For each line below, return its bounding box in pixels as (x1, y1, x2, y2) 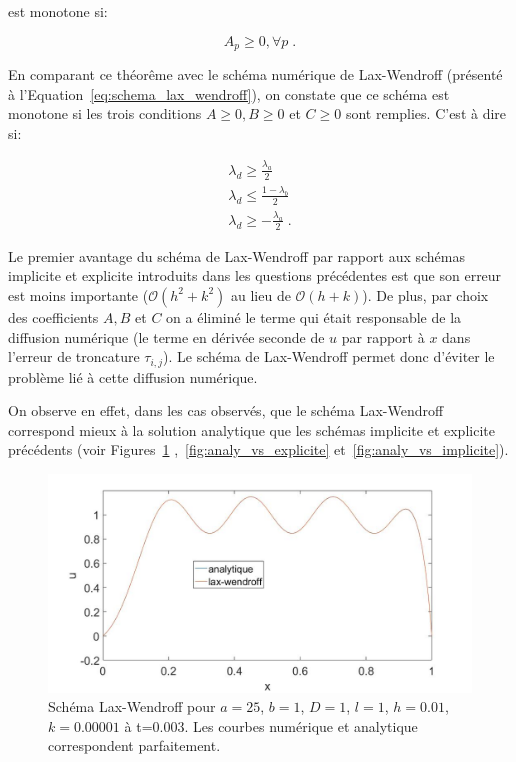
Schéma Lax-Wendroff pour (48, 696, 216, 717)
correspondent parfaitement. (48, 735, 221, 756)
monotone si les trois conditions (8, 103, 202, 124)
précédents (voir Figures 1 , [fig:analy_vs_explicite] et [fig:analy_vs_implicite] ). (8, 439, 509, 460)
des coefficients (8, 306, 99, 327)
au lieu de (230, 284, 291, 305)
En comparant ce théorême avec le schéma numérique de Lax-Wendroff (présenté (8, 64, 503, 85)
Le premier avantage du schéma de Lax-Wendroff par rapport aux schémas (8, 245, 465, 266)
